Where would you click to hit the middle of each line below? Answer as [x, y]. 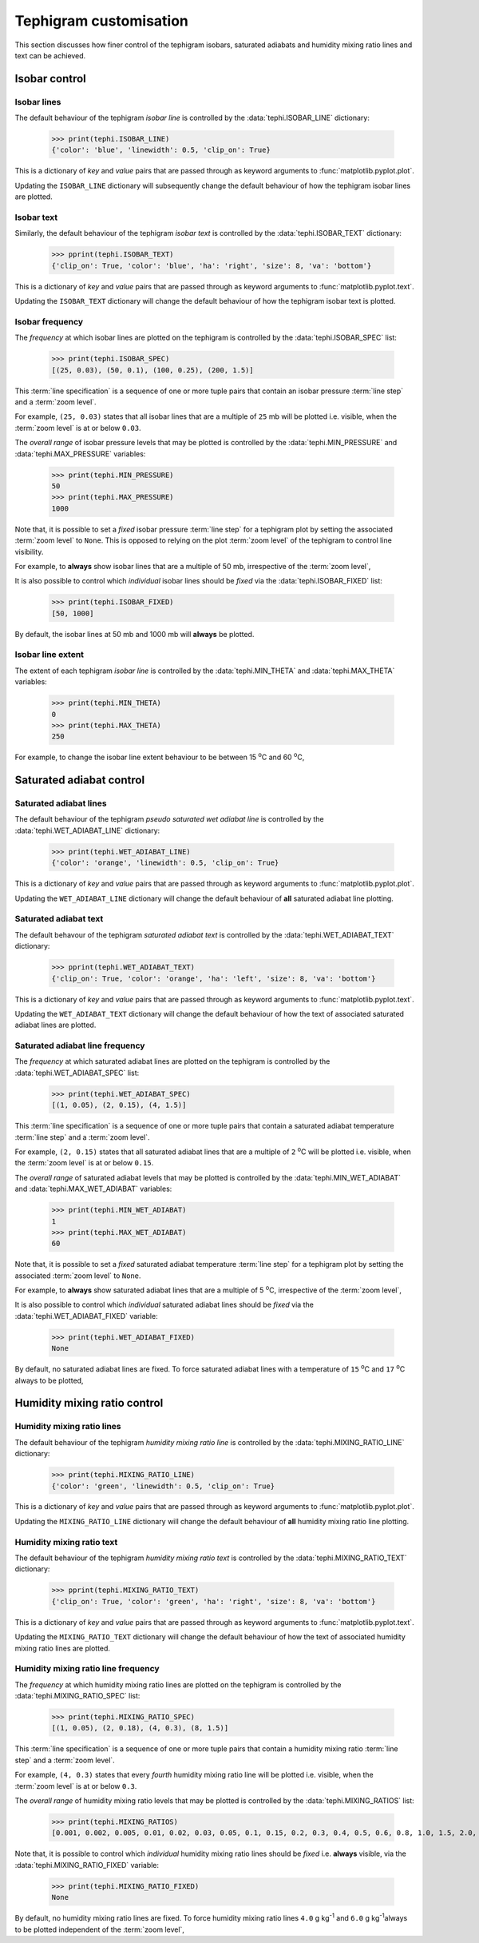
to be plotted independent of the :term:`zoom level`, [100, 1929]
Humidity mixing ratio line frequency [87, 1669]
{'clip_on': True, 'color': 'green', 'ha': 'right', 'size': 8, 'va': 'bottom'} [214, 1601]
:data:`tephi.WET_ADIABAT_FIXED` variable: [87, 1316]
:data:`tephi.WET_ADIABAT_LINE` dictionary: [87, 830]
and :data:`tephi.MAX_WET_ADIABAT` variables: [93, 1189]
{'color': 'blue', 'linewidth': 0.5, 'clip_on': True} [161, 150]
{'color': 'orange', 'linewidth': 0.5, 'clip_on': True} [165, 863]
